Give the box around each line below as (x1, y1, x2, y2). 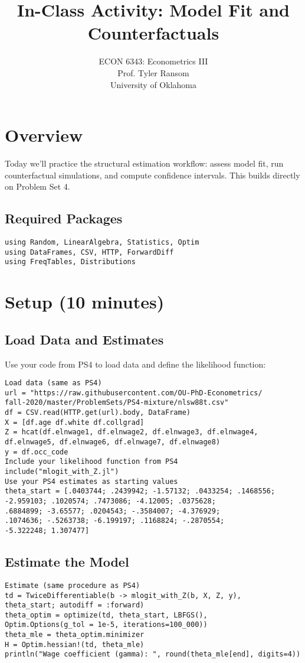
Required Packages (5, 209, 123, 227)
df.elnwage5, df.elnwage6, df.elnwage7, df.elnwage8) (5, 438, 221, 447)
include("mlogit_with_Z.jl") (5, 467, 119, 476)
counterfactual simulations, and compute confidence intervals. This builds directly (5, 168, 300, 181)
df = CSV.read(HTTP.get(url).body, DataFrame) (5, 408, 191, 417)
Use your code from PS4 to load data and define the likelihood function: (5, 357, 266, 370)
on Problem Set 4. (5, 180, 70, 193)
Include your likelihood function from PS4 (5, 457, 178, 466)
